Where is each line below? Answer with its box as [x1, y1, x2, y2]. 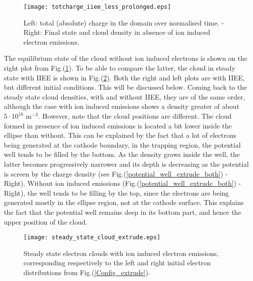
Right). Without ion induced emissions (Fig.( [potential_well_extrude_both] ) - [4, 178, 241, 188]
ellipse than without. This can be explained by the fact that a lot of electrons [4, 130, 236, 140]
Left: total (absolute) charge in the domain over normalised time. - [24, 17, 224, 27]
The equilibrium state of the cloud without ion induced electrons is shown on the [4, 53, 248, 63]
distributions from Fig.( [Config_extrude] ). [24, 267, 150, 277]
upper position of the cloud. [4, 216, 88, 227]
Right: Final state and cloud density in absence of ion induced [24, 27, 210, 37]
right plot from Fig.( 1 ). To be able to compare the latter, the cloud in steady [4, 63, 235, 73]
